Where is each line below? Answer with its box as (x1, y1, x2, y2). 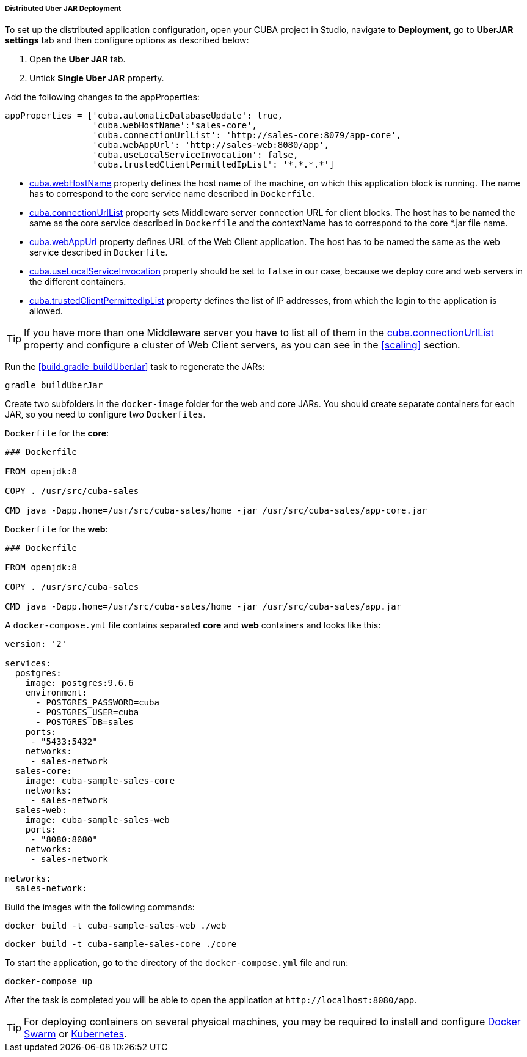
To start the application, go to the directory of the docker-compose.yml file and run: (5, 957, 349, 968)
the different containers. (29, 276, 126, 287)
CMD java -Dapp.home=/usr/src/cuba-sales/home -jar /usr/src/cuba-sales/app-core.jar (5, 506, 427, 516)
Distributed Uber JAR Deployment (5, 4, 122, 13)
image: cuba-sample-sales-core (25, 776, 175, 786)
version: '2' (5, 639, 67, 649)
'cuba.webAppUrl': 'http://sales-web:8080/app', (92, 140, 330, 150)
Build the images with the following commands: (5, 902, 195, 913)
